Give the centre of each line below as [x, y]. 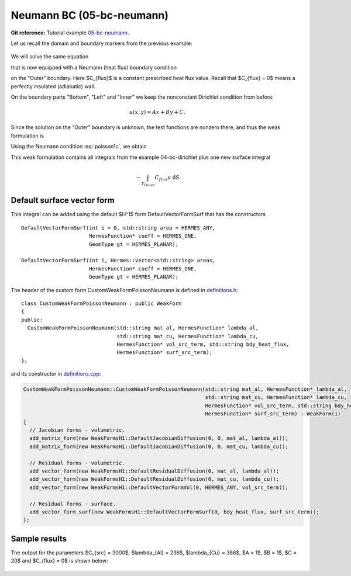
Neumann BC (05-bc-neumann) [90, 15]
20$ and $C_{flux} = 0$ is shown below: [59, 561]
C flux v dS [167, 178]
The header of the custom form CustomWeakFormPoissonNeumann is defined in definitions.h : [124, 290]
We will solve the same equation [50, 57]
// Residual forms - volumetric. [77, 463]
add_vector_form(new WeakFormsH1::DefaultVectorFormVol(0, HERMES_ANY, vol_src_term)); [159, 487]
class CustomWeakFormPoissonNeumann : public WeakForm [101, 303]
